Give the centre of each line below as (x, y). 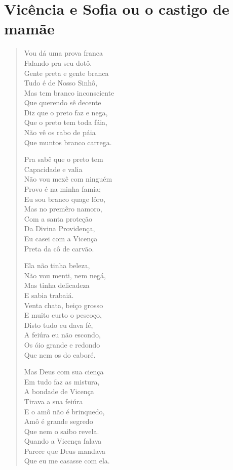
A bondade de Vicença (59, 391)
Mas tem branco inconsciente (69, 92)
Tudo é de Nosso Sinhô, (61, 83)
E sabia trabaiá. (49, 295)
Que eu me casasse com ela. (67, 461)
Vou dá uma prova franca (64, 53)
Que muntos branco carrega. (68, 142)
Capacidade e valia (53, 169)
